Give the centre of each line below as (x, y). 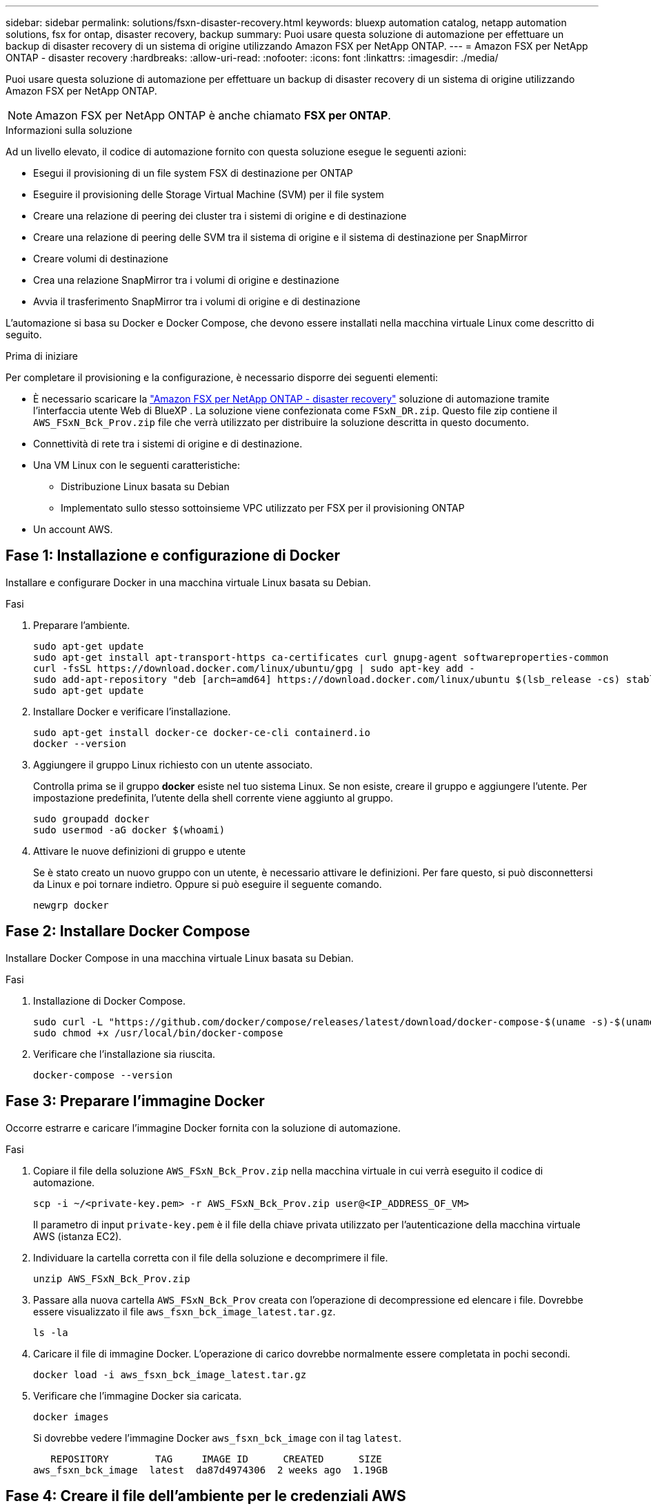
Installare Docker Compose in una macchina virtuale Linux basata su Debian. (180, 958)
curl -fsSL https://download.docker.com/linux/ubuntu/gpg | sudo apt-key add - (254, 668)
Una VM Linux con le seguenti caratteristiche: (137, 465)
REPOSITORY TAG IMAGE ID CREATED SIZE (216, 1459)
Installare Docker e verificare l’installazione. (132, 711)
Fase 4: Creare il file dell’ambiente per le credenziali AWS (206, 1496)
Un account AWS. (73, 529)
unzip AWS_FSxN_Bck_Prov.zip (112, 1278)
